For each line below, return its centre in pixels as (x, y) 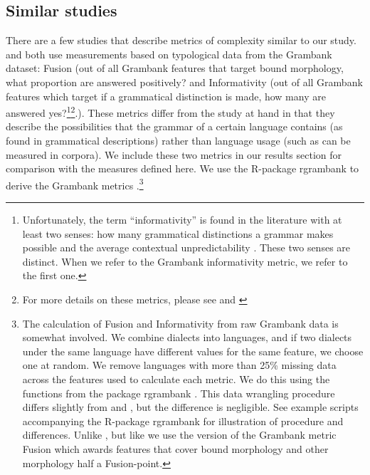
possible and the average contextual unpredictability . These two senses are (186, 247)
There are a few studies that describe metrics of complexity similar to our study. (181, 40)
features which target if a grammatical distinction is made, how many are (166, 96)
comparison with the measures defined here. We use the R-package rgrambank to (183, 168)
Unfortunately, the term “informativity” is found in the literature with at (182, 220)
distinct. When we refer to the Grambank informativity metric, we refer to (185, 261)
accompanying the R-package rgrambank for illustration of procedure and (183, 421)
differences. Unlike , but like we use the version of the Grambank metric (179, 435)
